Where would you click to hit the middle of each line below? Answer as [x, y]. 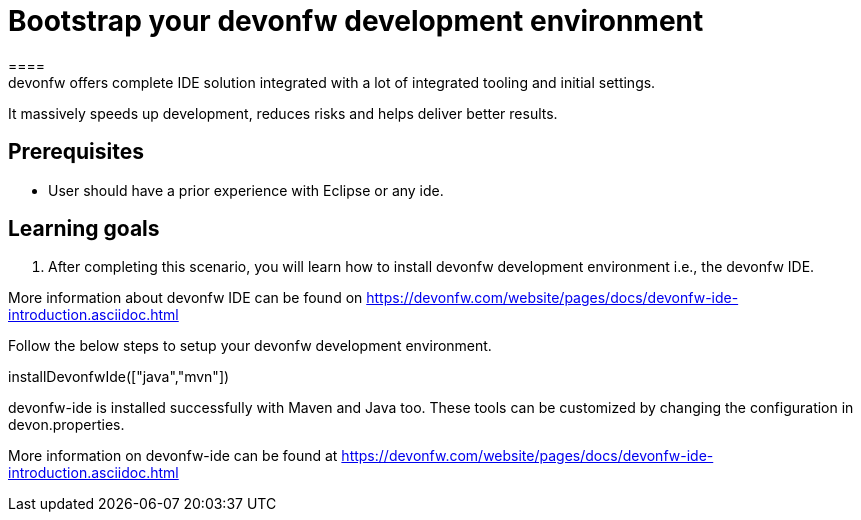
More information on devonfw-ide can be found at [173, 456]
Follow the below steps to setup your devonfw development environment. [250, 346]
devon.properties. [66, 425]
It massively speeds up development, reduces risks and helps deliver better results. [283, 113]
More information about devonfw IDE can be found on [185, 298]
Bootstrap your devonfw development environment [356, 21]
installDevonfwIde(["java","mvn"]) [119, 377]
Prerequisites [76, 152]
